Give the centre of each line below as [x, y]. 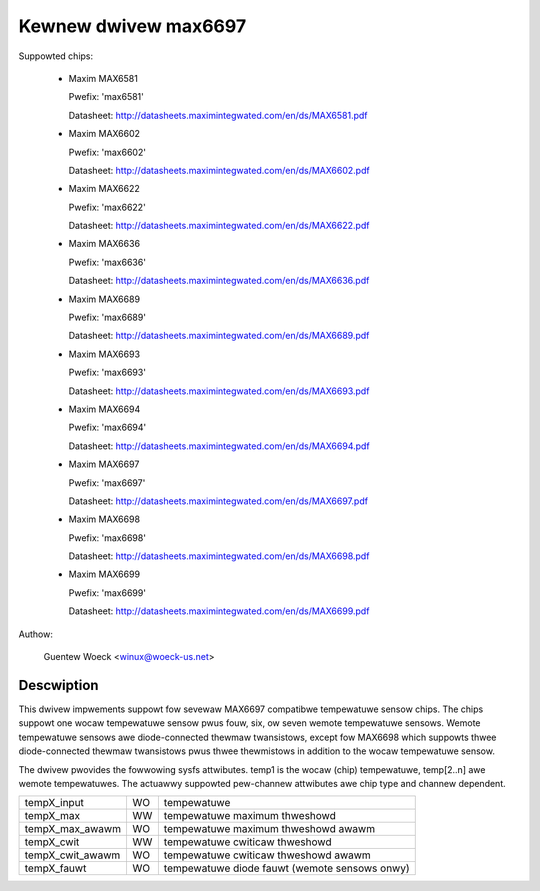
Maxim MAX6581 [103, 78]
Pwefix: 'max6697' [107, 482]
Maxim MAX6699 [104, 574]
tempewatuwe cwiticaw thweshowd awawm [267, 855]
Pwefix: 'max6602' [107, 152]
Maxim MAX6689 [104, 299]
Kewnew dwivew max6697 [132, 26]
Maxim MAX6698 [104, 519]
